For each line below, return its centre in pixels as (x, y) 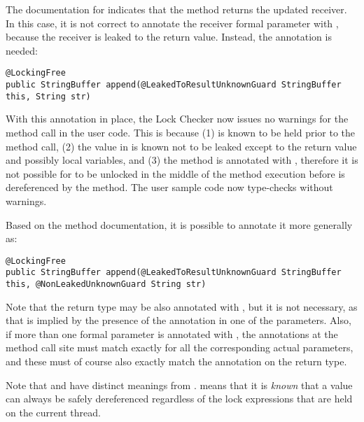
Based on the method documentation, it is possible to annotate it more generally (179, 224)
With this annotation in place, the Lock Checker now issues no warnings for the (177, 119)
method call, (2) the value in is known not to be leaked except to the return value (181, 146)
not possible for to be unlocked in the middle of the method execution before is (175, 173)
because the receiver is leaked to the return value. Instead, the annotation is (169, 37)
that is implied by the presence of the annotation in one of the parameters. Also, (178, 320)
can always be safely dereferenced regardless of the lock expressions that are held (179, 399)
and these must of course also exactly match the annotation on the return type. (176, 361)
